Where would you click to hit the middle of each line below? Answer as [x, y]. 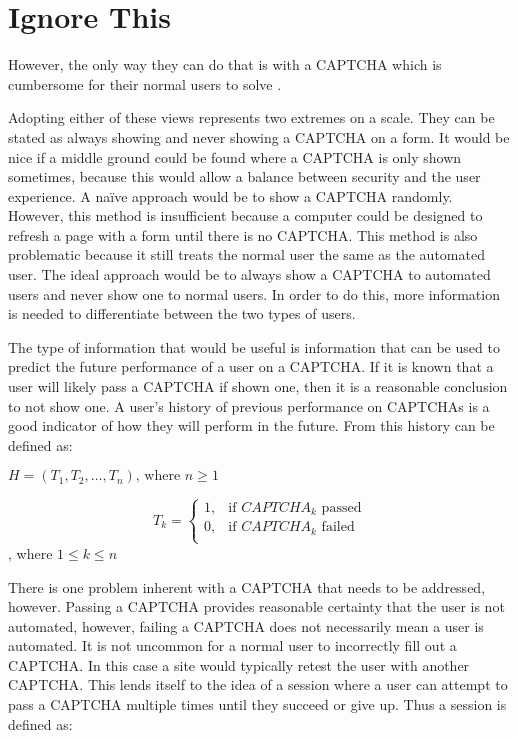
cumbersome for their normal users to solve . [145, 83]
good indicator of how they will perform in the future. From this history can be [251, 425]
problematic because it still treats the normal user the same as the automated [246, 254]
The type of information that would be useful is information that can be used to [254, 346]
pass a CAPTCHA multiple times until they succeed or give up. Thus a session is [257, 704]
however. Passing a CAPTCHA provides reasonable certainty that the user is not [256, 606]
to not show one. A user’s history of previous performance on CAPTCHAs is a [249, 405]
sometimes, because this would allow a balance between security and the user [244, 176]
